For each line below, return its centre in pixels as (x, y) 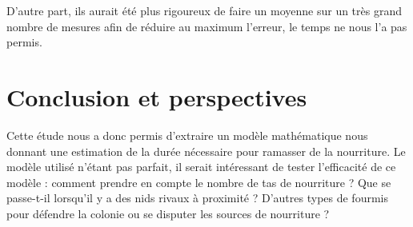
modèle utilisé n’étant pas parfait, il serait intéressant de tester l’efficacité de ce (201, 167)
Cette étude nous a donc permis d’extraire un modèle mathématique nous (187, 135)
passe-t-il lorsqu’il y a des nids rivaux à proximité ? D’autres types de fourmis (197, 198)
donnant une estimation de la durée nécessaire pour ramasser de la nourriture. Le (206, 151)
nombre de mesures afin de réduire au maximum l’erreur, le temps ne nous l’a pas (207, 26)
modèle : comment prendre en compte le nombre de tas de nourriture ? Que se (199, 182)
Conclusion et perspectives (157, 96)
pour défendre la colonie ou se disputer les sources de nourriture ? (168, 213)
